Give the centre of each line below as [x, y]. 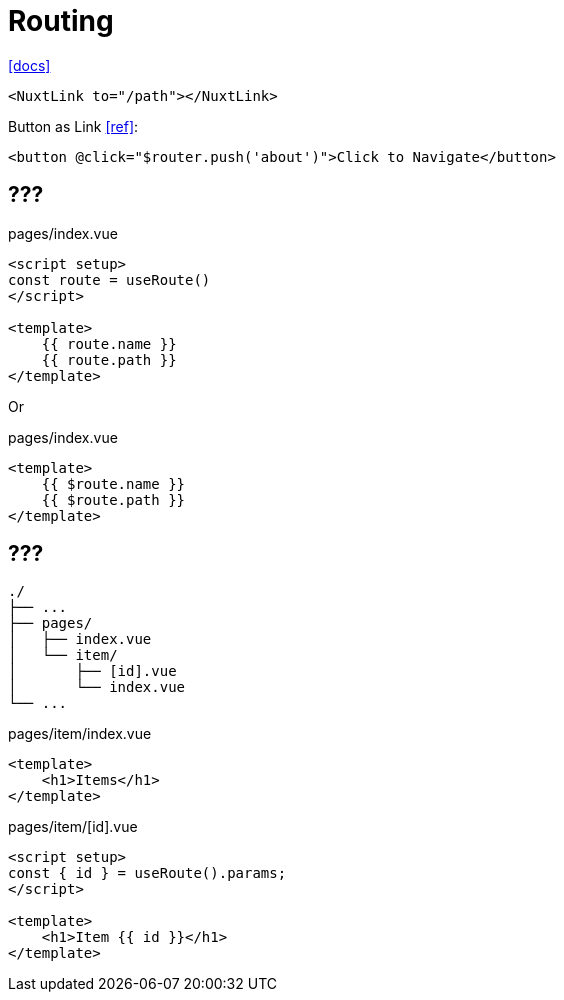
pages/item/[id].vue [73, 827]
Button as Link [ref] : [73, 126]
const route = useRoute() [109, 279]
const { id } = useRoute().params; [147, 873]
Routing [61, 21]
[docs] [29, 65]
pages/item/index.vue [80, 734]
